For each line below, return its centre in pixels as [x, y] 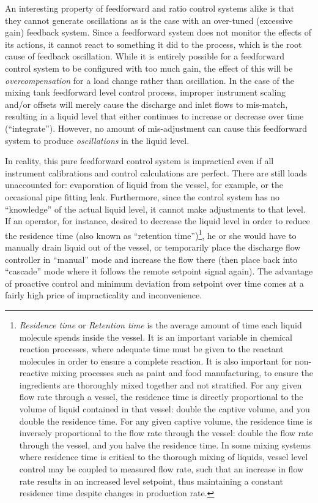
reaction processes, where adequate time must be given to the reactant [151, 349]
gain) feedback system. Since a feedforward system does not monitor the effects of [158, 32]
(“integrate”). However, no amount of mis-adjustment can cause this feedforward [156, 128]
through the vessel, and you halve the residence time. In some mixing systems [165, 444]
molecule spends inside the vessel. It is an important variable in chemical [156, 337]
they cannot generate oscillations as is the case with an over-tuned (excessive [149, 20]
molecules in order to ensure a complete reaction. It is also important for [156, 361]
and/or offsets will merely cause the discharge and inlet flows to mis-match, [146, 104]
